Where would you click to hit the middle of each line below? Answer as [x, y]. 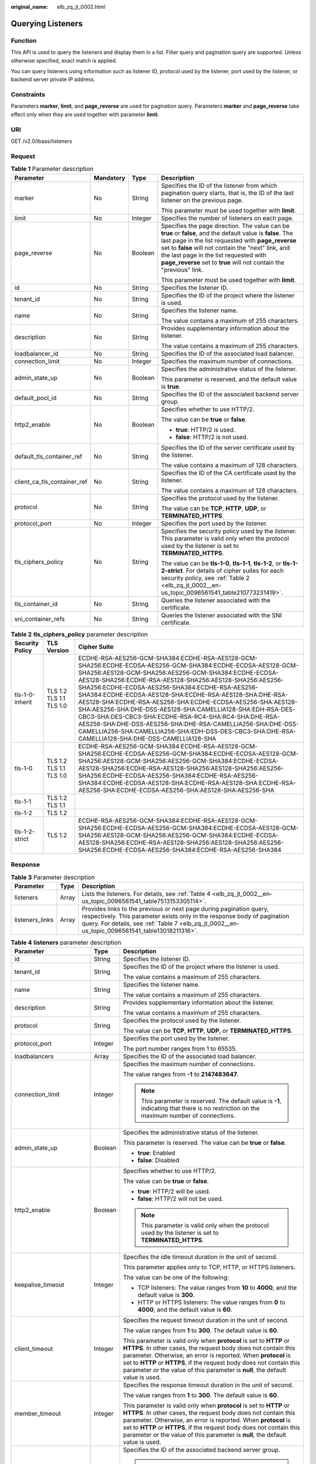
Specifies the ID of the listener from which [219, 186]
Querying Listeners [47, 23]
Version [58, 650]
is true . [171, 386]
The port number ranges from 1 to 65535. [180, 1049]
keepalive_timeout [39, 1285]
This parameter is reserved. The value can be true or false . [205, 1143]
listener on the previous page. [202, 200]
